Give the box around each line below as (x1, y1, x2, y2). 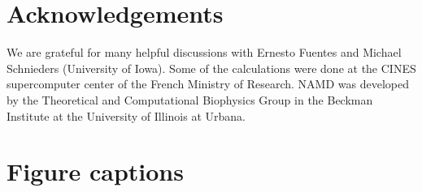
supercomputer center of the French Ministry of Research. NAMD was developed (7, 75, 409, 92)
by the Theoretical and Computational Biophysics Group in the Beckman (7, 91, 373, 108)
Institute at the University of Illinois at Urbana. (7, 107, 246, 124)
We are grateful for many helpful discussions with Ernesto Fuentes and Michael (7, 44, 402, 61)
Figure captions (7, 155, 184, 188)
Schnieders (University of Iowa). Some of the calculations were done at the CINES (7, 59, 416, 76)
